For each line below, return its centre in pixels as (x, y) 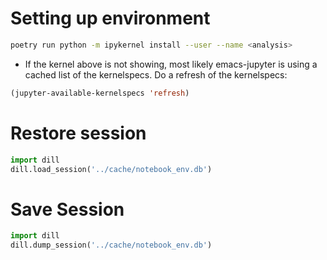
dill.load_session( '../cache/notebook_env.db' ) (111, 169)
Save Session (67, 209)
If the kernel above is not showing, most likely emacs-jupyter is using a (171, 64)
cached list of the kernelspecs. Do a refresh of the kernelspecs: (156, 74)
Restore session (78, 133)
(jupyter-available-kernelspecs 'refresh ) (100, 93)
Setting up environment (110, 18)
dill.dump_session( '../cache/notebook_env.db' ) (111, 245)
